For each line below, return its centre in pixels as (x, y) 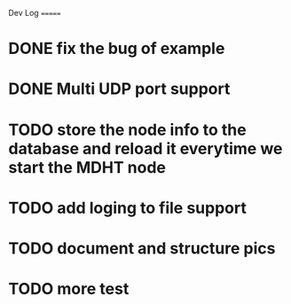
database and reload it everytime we (145, 148)
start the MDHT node (87, 167)
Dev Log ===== (35, 13)
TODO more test (69, 289)
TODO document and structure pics (142, 248)
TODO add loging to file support (128, 208)
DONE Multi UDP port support (119, 89)
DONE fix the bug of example (117, 49)
